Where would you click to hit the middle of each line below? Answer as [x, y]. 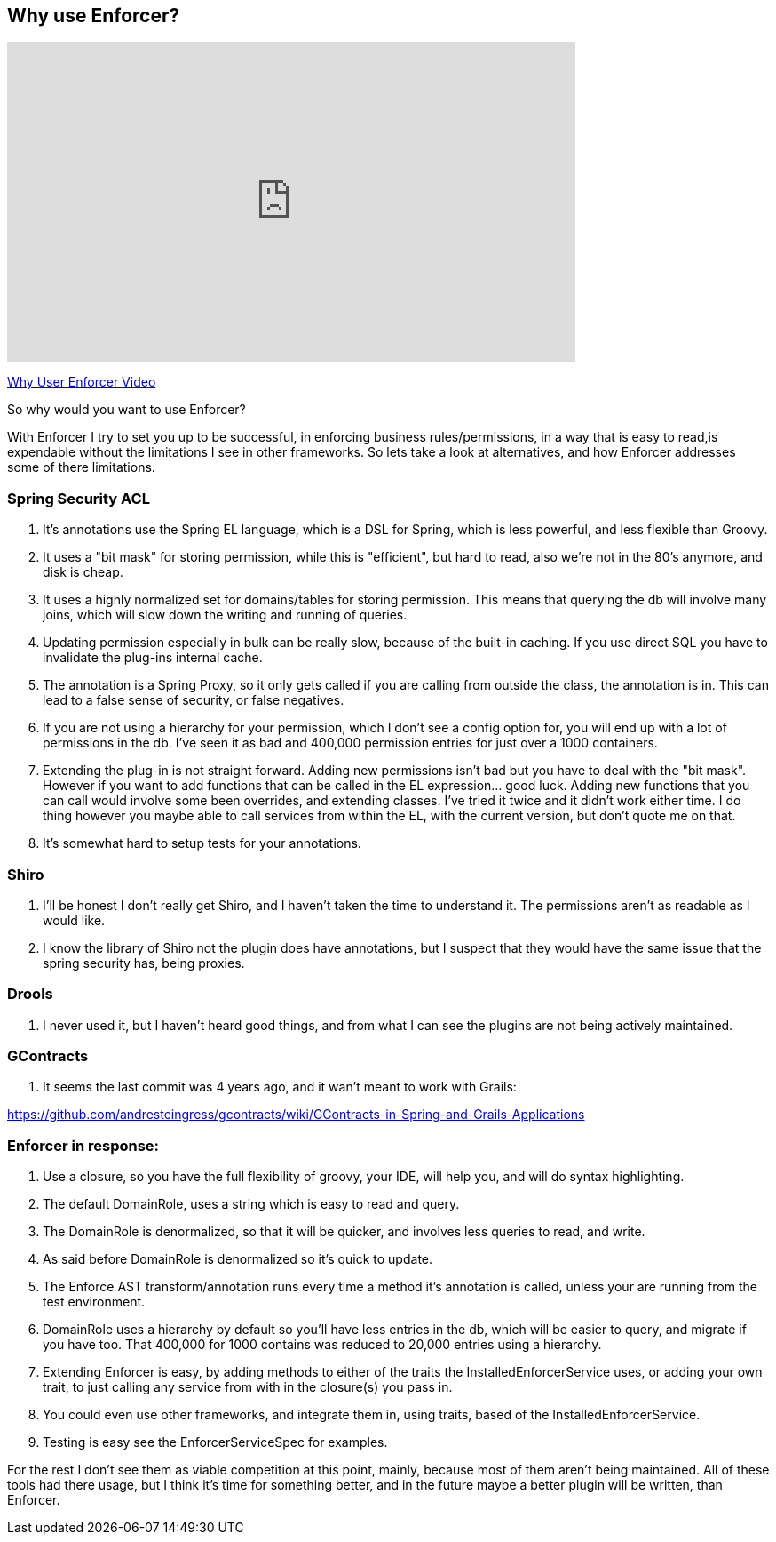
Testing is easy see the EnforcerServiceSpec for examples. [215, 1442]
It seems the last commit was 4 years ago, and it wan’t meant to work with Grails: [280, 1087]
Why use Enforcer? [94, 16]
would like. [74, 920]
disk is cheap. [83, 572]
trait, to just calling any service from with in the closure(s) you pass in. [248, 1387]
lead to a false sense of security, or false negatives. [194, 700]
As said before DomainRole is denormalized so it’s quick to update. [238, 1259]
